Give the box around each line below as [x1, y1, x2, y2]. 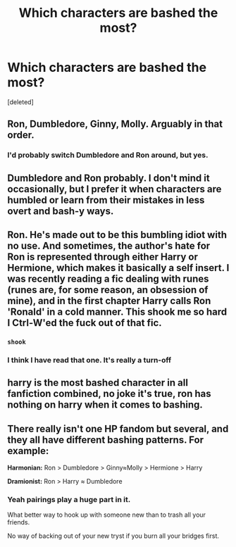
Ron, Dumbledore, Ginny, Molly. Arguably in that [7, 118, 223, 130]
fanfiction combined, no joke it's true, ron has [7, 388, 211, 400]
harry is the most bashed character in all [7, 377, 189, 389]
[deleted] [7, 97, 34, 106]
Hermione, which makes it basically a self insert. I [7, 262, 230, 274]
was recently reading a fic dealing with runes [7, 273, 209, 285]
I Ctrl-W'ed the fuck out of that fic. [7, 317, 162, 329]
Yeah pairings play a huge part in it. [7, 495, 131, 504]
